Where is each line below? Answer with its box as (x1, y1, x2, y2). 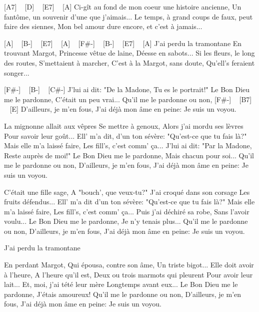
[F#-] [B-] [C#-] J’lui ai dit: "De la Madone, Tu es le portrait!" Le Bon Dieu (4, 84, 250, 95)
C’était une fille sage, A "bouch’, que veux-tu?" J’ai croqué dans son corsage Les (4, 186, 250, 197)
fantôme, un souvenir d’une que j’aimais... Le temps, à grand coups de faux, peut (4, 11, 253, 22)
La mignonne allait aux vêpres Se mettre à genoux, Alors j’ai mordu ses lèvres (4, 120, 243, 131)
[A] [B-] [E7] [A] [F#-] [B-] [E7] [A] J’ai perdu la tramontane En (4, 38, 242, 48)
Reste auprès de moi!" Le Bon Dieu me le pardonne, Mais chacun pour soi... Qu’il (4, 150, 254, 160)
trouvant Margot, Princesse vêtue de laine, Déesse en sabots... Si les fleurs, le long (4, 48, 255, 58)
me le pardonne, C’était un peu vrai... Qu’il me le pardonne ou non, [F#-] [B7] (4, 94, 252, 104)
